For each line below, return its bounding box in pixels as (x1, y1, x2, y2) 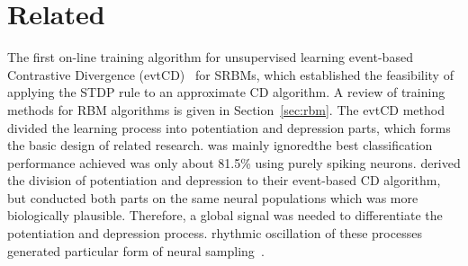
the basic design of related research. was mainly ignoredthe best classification (7, 136, 433, 155)
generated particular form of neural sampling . (7, 241, 265, 260)
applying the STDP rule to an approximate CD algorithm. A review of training (7, 83, 445, 102)
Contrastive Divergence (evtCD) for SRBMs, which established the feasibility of (7, 65, 454, 84)
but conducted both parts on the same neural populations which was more (7, 188, 418, 207)
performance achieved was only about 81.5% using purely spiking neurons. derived (7, 153, 461, 172)
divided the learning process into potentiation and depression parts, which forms (7, 118, 451, 137)
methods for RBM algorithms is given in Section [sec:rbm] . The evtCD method (7, 100, 445, 119)
